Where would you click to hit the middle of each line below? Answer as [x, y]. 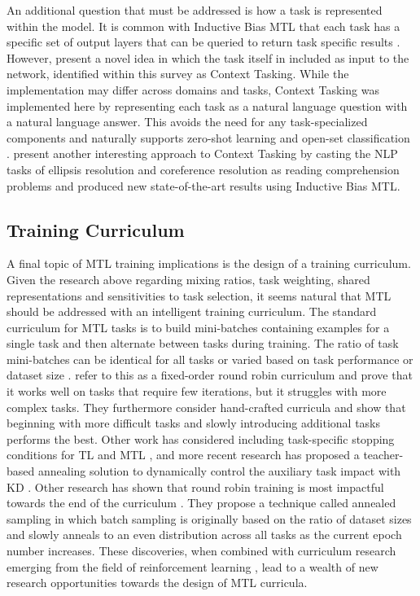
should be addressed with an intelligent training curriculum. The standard [192, 311]
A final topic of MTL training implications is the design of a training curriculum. [209, 263]
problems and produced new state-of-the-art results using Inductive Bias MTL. [203, 185]
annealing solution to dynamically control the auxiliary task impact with [219, 471]
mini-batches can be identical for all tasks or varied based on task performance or [210, 359]
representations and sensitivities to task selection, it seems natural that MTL [199, 295]
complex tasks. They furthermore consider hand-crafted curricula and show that [206, 407]
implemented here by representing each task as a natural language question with [207, 105]
